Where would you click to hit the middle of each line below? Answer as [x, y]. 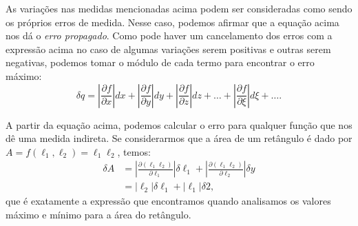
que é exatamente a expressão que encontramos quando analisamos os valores [168, 201]
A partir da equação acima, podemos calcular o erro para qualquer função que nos [179, 124]
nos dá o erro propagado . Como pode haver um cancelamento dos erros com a [169, 35]
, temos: [134, 151]
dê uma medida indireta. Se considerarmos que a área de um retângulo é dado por [179, 138]
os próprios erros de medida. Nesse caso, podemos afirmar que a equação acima [172, 22]
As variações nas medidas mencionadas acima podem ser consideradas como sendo [179, 8]
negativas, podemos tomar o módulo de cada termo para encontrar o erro [160, 62]
